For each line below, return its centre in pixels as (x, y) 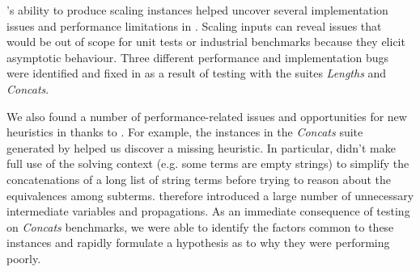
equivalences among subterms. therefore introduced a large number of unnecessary (210, 195)
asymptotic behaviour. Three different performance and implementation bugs (198, 57)
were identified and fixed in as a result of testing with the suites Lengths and (197, 73)
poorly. (24, 258)
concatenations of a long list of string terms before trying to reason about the (199, 179)
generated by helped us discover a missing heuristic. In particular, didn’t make (201, 147)
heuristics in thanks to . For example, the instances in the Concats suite (185, 132)
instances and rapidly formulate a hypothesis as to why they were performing (198, 243)
